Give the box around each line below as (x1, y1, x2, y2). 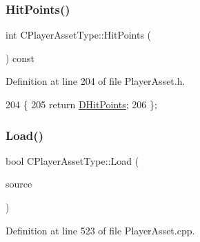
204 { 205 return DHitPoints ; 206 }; (6, 97, 157, 111)
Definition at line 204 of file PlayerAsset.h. (6, 74, 186, 88)
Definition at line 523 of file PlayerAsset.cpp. (6, 223, 195, 237)
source (6, 177, 32, 191)
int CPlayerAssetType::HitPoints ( (6, 28, 152, 42)
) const (6, 50, 35, 65)
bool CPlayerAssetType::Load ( (6, 153, 139, 168)
